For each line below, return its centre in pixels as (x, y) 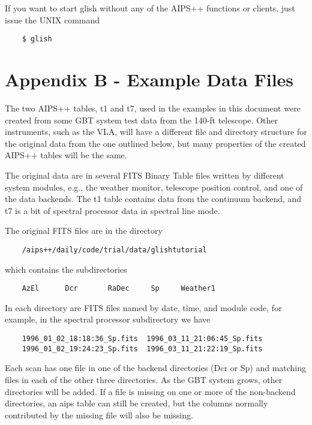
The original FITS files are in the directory (84, 230)
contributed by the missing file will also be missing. (99, 415)
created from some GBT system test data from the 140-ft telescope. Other (141, 120)
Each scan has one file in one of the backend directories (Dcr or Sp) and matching (156, 368)
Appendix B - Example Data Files (149, 79)
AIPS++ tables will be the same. (66, 155)
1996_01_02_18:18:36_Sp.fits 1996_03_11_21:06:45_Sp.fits (142, 339)
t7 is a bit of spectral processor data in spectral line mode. (112, 210)
